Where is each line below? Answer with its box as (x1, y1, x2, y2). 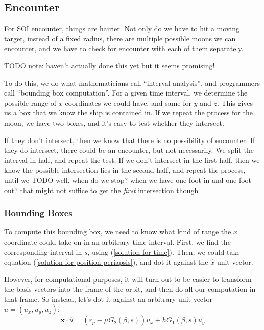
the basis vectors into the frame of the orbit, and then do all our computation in (4, 284, 256, 294)
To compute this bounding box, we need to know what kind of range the (4, 226, 231, 237)
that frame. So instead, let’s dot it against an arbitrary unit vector (4, 293, 213, 304)
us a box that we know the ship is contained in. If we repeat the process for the (4, 107, 253, 118)
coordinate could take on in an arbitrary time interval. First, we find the (4, 236, 231, 247)
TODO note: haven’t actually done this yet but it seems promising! (4, 60, 215, 70)
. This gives (217, 97, 253, 108)
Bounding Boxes (4, 206, 73, 219)
